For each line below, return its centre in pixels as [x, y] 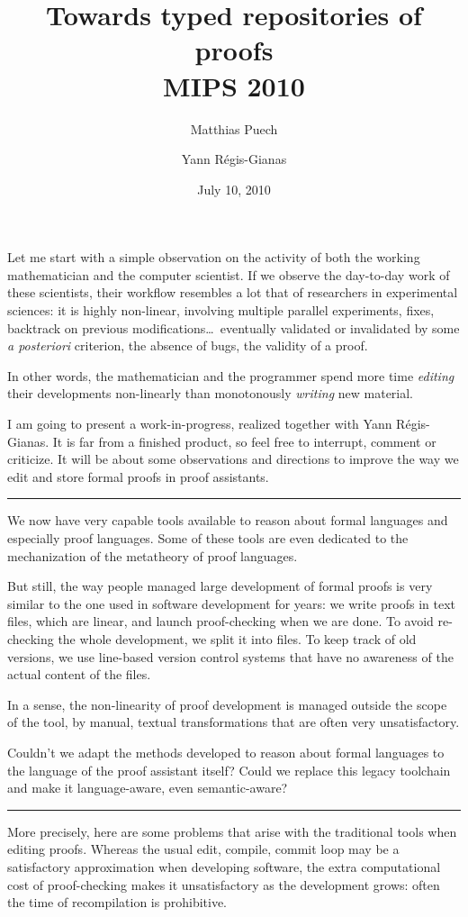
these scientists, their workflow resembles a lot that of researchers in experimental [233, 292]
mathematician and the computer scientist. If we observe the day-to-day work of [229, 274]
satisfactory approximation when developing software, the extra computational [224, 866]
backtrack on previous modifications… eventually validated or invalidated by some [234, 327]
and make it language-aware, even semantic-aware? [148, 788]
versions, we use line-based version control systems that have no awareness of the [230, 656]
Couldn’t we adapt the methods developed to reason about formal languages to [226, 752]
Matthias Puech [234, 128]
